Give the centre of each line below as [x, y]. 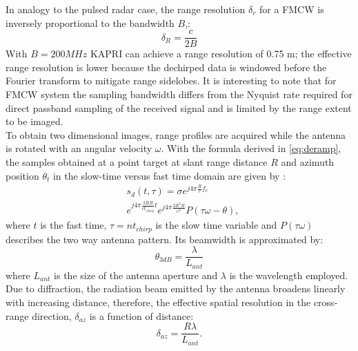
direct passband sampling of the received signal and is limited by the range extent [179, 107]
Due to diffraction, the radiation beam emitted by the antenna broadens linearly [176, 288]
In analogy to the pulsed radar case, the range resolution [126, 9]
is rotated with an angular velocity [79, 148]
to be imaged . [34, 121]
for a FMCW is [292, 9]
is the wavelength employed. [289, 275]
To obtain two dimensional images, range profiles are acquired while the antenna [176, 134]
